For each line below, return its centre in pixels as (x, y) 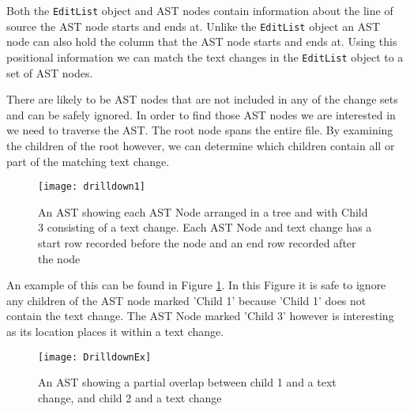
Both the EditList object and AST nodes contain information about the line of (200, 10)
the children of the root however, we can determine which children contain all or (201, 145)
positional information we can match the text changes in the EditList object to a (205, 57)
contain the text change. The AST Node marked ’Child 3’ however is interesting (200, 316)
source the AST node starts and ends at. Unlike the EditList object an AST (193, 26)
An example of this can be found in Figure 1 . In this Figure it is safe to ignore (196, 285)
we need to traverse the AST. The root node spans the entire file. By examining (200, 130)
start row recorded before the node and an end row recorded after (197, 242)
